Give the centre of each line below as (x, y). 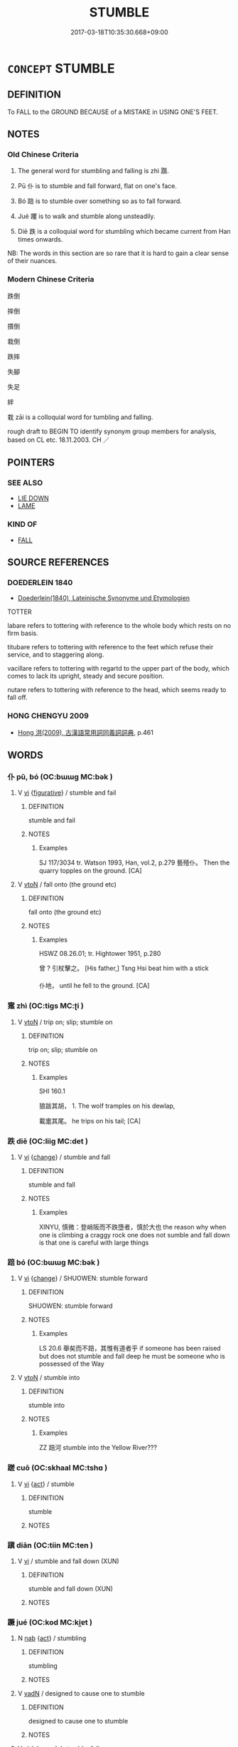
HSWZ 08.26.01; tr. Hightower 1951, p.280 (100, 954)
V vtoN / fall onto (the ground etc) (67, 885)
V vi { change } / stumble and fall (64, 1157)
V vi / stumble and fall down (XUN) (68, 1561)
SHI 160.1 (52, 1091)
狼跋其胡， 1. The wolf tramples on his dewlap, (107, 1106)
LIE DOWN (33, 498)
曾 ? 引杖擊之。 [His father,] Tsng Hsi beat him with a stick (124, 968)
